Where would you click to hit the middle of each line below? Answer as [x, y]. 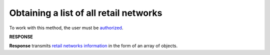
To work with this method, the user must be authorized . [66, 28]
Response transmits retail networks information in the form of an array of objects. [93, 46]
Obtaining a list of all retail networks [86, 13]
